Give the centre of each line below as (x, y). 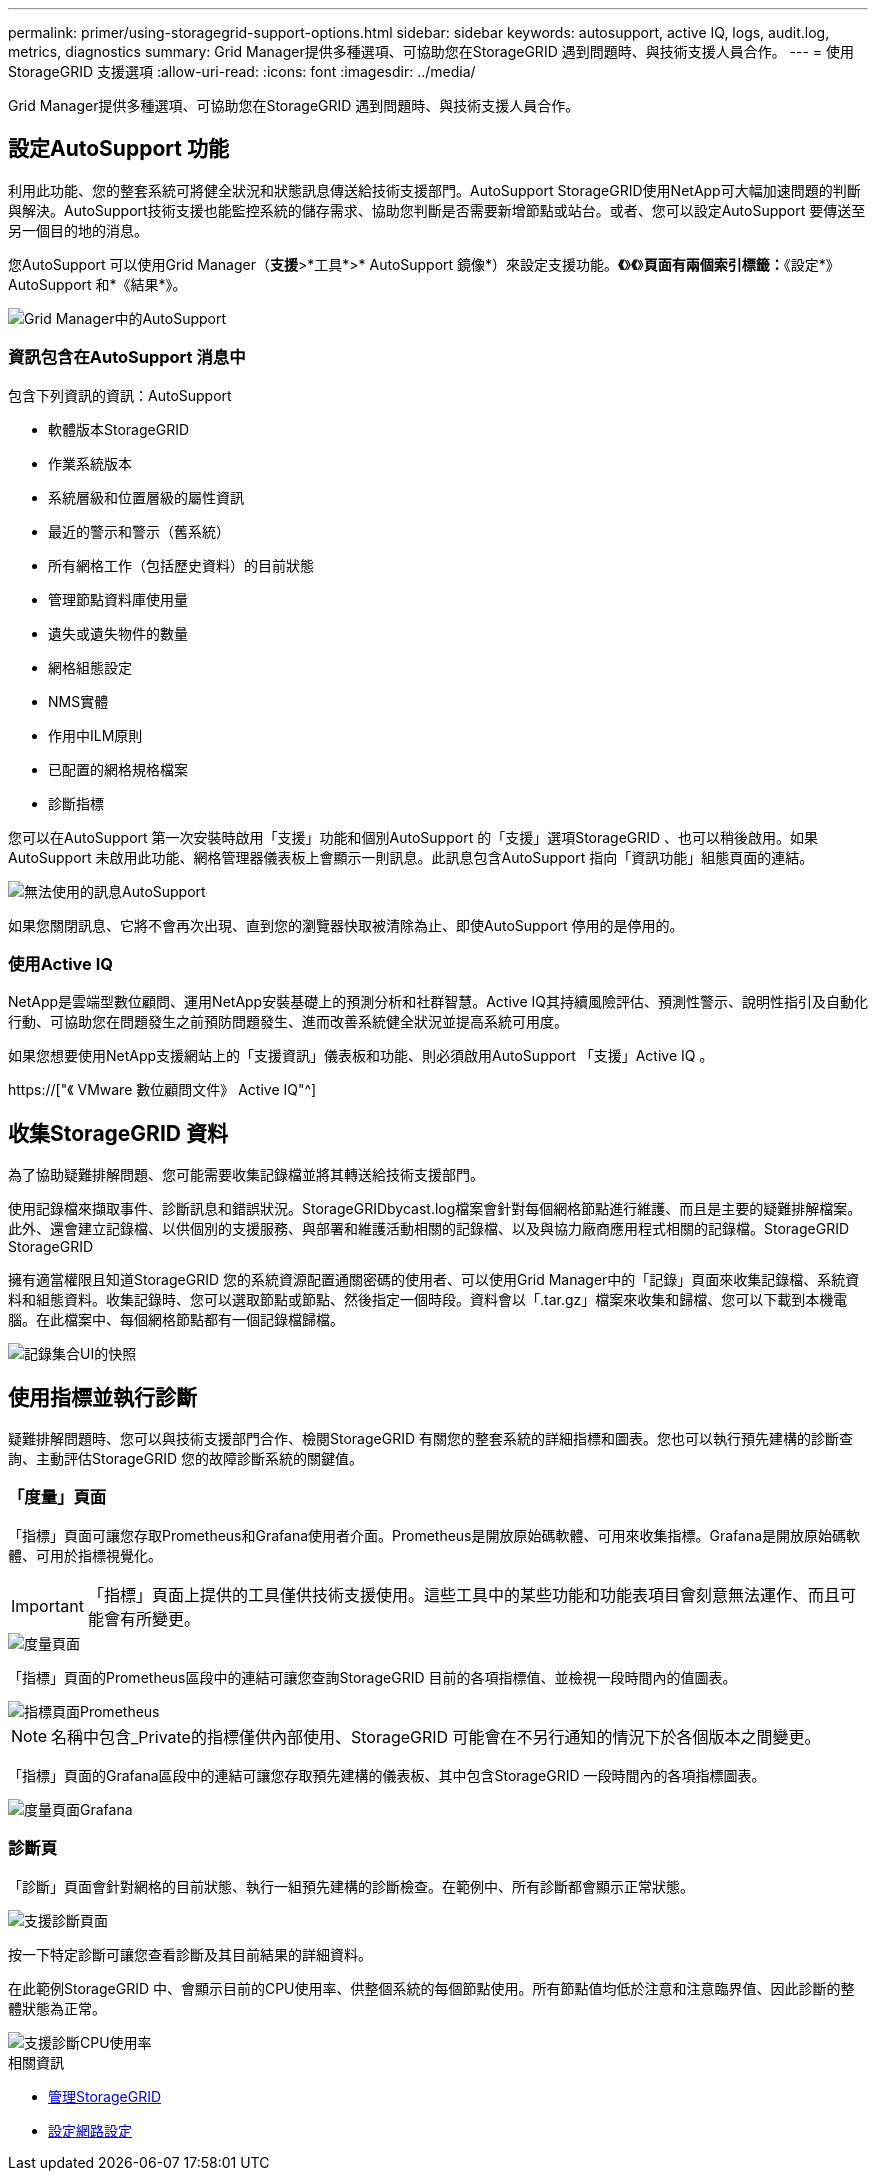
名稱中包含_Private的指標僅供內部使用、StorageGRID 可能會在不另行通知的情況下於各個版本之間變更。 (436, 1736)
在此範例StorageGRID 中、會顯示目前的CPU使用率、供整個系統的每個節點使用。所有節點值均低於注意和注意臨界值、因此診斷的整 (431, 1988)
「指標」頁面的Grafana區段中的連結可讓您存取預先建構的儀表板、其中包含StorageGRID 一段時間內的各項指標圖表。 (387, 1775)
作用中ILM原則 (95, 735)
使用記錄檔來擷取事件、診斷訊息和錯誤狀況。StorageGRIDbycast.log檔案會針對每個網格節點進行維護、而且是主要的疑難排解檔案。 (435, 1209)
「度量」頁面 (57, 1497)
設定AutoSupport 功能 (118, 149)
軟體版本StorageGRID (119, 429)
